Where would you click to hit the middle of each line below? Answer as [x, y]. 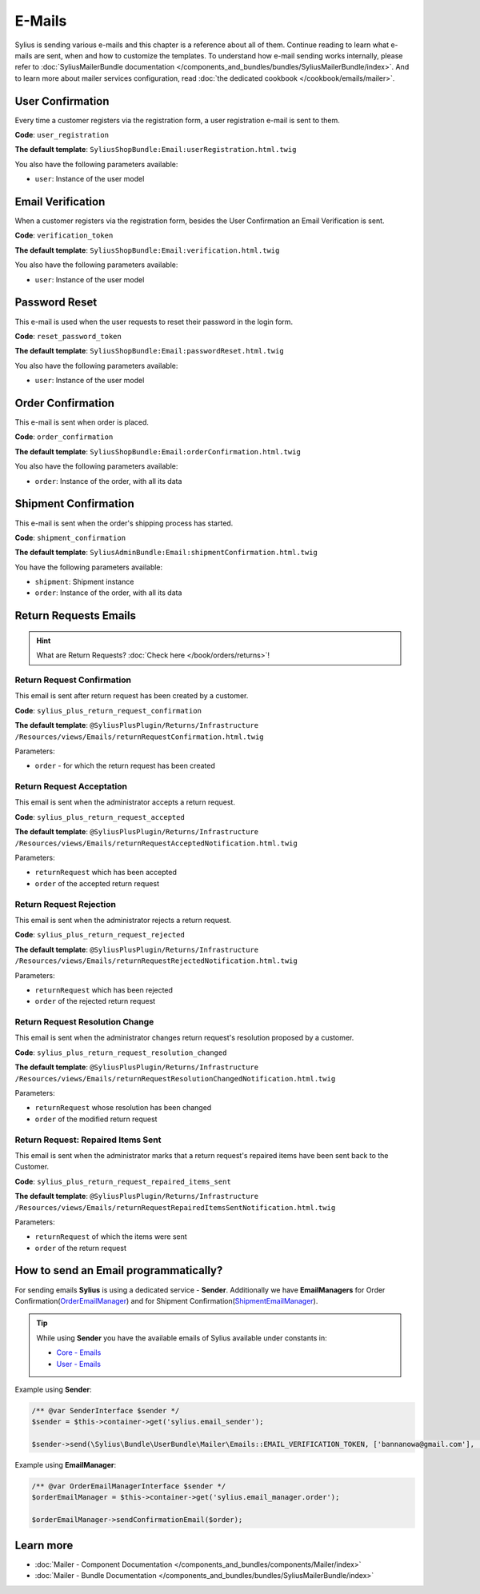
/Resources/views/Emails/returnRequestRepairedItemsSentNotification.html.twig [175, 1207]
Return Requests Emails [75, 616]
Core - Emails [79, 1352]
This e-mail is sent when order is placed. [82, 422]
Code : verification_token [64, 235]
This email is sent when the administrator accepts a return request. [125, 802]
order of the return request [81, 1248]
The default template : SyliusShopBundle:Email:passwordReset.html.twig [149, 351]
